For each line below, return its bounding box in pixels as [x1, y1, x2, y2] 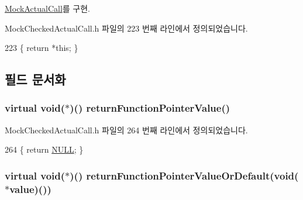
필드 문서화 [5, 70, 66, 88]
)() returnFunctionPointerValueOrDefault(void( [70, 168, 299, 182]
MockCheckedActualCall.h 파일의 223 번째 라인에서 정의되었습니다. [5, 22, 248, 34]
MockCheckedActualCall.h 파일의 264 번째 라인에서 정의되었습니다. [5, 123, 248, 136]
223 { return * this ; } [5, 42, 78, 54]
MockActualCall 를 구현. [5, 2, 90, 14]
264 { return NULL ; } [5, 143, 84, 156]
